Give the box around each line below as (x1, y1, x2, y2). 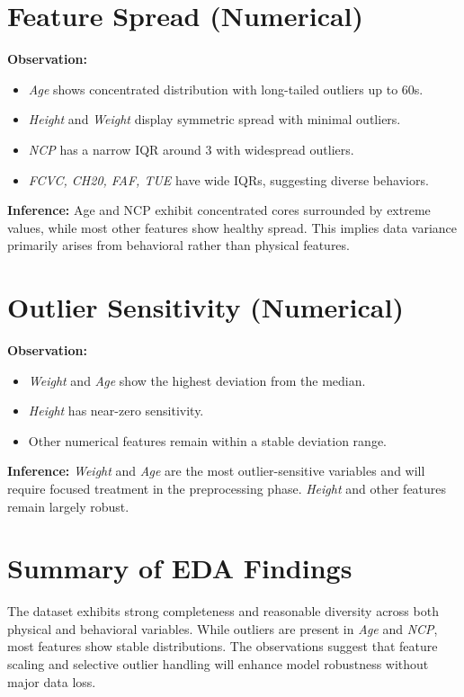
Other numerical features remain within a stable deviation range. (28, 431, 387, 450)
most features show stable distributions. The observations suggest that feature (7, 637, 438, 656)
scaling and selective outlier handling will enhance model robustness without (7, 655, 429, 674)
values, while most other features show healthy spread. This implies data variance (7, 218, 457, 237)
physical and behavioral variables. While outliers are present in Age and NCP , (7, 619, 438, 638)
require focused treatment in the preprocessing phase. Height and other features (7, 478, 447, 497)
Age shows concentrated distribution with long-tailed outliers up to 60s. (28, 79, 424, 98)
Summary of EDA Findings (7, 550, 352, 586)
